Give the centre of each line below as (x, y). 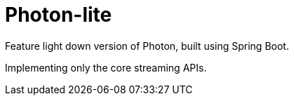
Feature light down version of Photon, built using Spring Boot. (147, 46)
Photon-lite (59, 15)
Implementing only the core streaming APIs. (106, 67)
